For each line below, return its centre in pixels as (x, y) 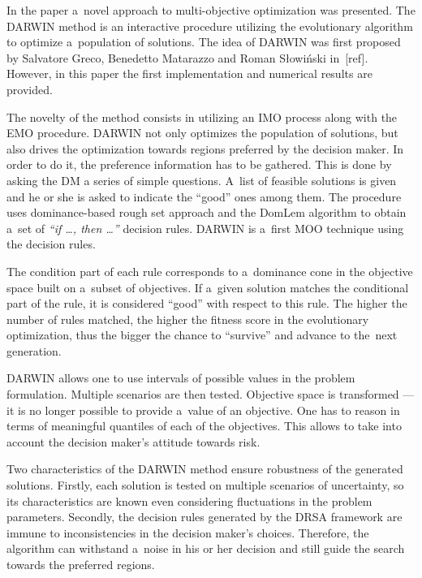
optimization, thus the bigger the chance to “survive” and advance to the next (202, 335)
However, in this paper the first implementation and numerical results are (189, 73)
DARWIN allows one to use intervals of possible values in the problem (181, 378)
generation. (34, 350)
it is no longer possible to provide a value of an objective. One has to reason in (203, 410)
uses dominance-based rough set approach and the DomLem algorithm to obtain (207, 212)
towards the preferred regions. (81, 564)
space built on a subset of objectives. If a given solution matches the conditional (208, 287)
